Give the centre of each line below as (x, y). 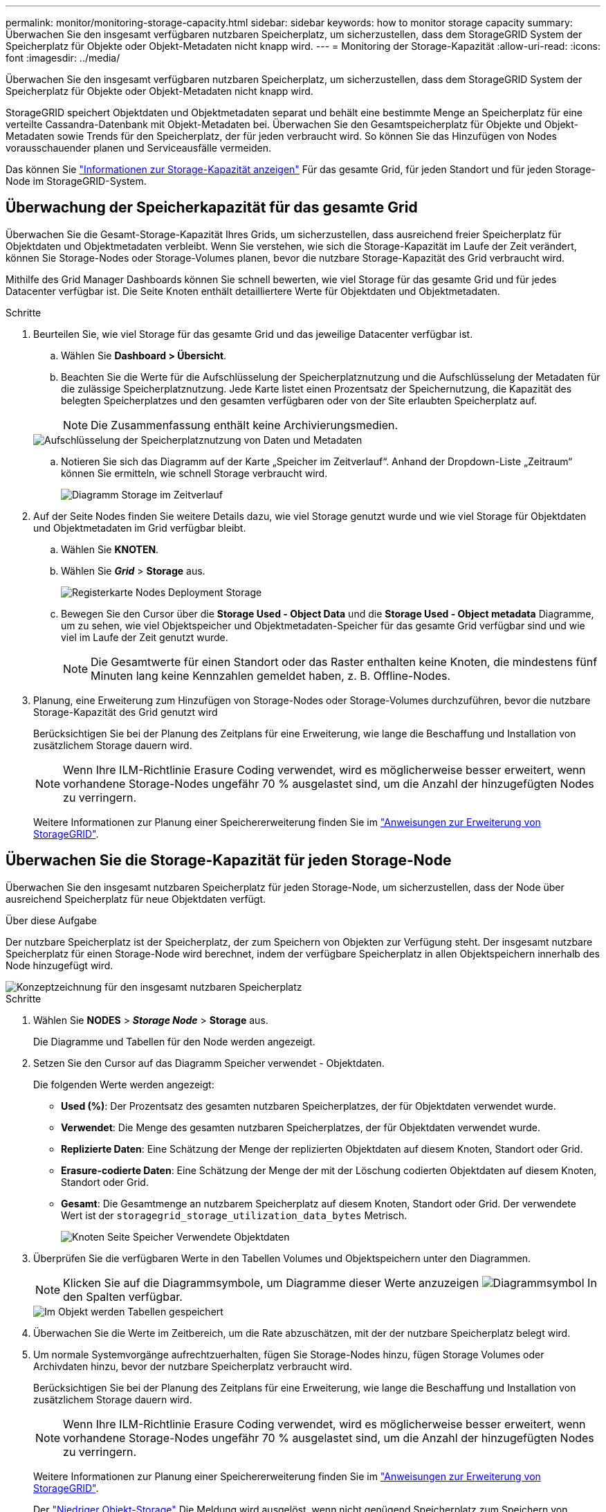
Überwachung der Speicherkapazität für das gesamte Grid (212, 208)
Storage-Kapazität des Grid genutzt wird (126, 712)
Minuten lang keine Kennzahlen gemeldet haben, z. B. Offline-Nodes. (271, 675)
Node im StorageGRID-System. (76, 181)
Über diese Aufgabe (51, 920)
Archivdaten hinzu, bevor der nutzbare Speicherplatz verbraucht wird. (193, 1366)
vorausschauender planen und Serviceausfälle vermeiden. (139, 148)
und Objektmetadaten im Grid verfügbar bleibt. (140, 528)
